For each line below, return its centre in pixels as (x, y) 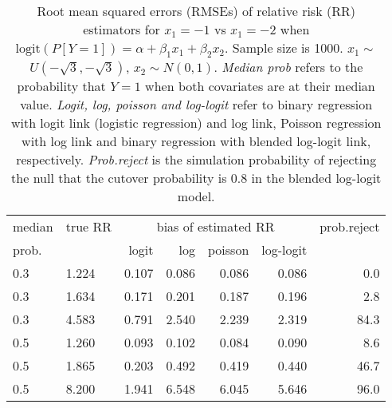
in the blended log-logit (316, 178)
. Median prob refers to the (288, 67)
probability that (61, 86)
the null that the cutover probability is (119, 178)
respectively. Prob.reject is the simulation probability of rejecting (196, 160)
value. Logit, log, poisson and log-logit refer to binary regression (196, 105)
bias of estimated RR (216, 227)
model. (196, 196)
